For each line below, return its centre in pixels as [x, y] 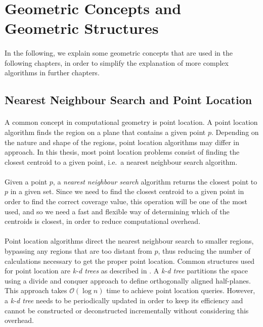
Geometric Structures [82, 28]
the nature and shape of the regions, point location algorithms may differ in [122, 142]
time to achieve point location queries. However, [181, 290]
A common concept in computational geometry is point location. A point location [131, 122]
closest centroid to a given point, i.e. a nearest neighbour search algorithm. [121, 161]
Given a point [26, 181]
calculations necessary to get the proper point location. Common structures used [130, 261]
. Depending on [235, 132]
